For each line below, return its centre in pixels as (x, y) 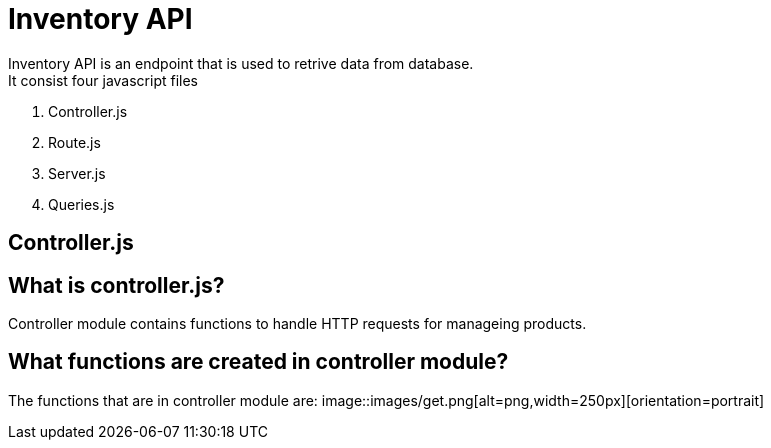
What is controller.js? (116, 285)
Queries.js (81, 204)
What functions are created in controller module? (258, 362)
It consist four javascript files (103, 80)
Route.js (74, 142)
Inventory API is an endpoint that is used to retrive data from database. (241, 63)
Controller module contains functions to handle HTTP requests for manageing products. (297, 324)
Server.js (77, 173)
